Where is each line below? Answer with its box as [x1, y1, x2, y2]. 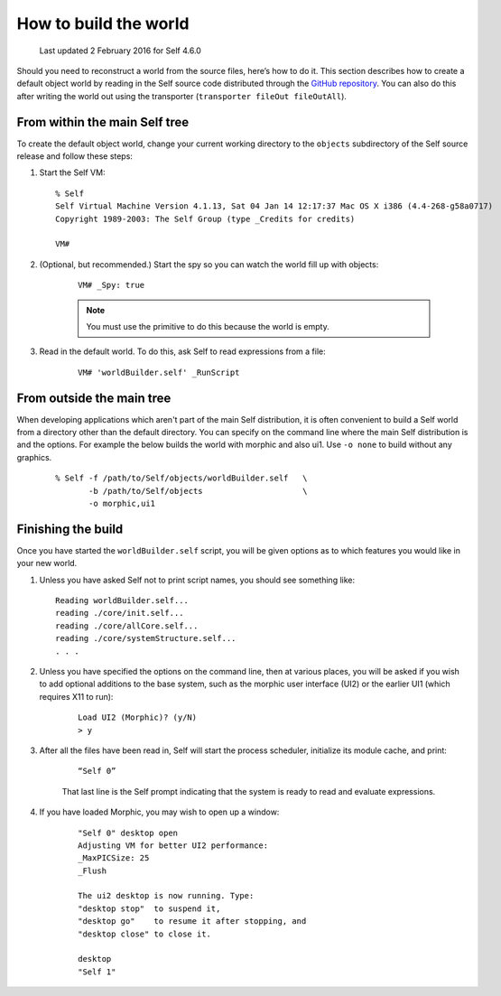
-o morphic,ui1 [88, 498, 156, 508]
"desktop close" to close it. [78, 928, 212, 939]
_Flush [78, 865, 107, 876]
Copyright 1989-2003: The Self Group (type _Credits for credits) [55, 213, 356, 224]
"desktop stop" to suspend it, [78, 903, 221, 914]
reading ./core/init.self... [55, 608, 184, 619]
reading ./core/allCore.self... [55, 620, 199, 631]
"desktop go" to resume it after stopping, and [78, 917, 307, 926]
